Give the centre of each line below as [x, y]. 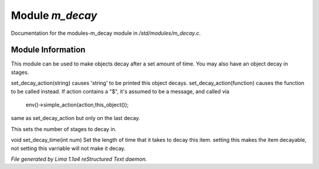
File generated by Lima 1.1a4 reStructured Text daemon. [79, 159]
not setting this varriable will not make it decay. [68, 148]
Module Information [48, 50]
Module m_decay [54, 15]
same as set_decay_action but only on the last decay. [76, 118]
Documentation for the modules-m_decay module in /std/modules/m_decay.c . [106, 33]
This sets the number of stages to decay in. [64, 129]
